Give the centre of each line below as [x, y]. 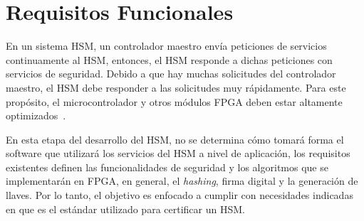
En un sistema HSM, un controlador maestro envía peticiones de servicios [166, 46]
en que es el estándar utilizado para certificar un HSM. [125, 209]
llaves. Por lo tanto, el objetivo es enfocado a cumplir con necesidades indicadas [180, 195]
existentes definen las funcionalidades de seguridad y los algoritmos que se [167, 167]
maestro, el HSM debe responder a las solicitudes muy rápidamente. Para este [176, 87]
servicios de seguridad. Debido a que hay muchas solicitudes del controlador [171, 74]
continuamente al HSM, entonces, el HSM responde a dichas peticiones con [169, 59]
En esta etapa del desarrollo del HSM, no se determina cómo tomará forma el [175, 139]
